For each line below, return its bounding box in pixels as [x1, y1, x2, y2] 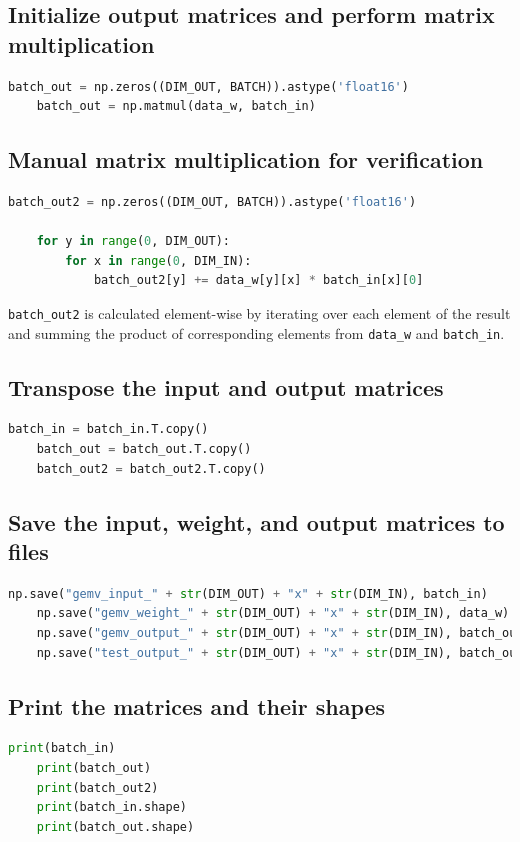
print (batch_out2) [36, 780, 159, 795]
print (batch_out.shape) [36, 819, 195, 834]
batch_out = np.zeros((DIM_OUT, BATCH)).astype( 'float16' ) [8, 79, 409, 94]
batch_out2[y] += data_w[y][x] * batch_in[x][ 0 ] [93, 273, 424, 288]
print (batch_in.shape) [36, 800, 187, 815]
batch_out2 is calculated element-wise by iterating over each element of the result [8, 302, 511, 323]
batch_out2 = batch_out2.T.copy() [36, 461, 266, 476]
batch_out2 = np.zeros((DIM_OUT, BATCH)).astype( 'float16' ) [8, 194, 417, 209]
